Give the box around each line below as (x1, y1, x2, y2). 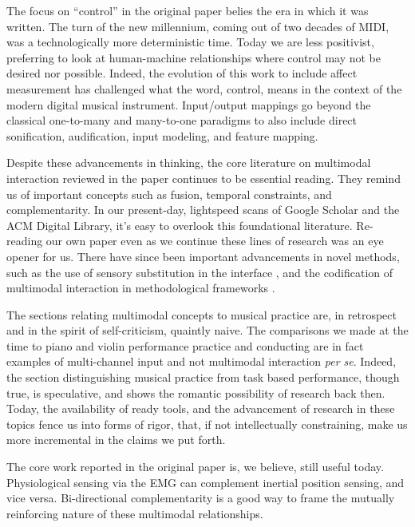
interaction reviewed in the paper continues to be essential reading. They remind (6, 169, 401, 186)
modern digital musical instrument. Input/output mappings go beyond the (6, 96, 371, 113)
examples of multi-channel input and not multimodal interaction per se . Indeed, (6, 353, 397, 370)
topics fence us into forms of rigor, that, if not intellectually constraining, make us (6, 415, 408, 432)
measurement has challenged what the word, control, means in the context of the (6, 80, 402, 97)
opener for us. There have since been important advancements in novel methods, (6, 248, 400, 264)
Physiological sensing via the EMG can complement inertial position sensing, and (6, 474, 405, 490)
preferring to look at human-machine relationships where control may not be (6, 49, 381, 65)
